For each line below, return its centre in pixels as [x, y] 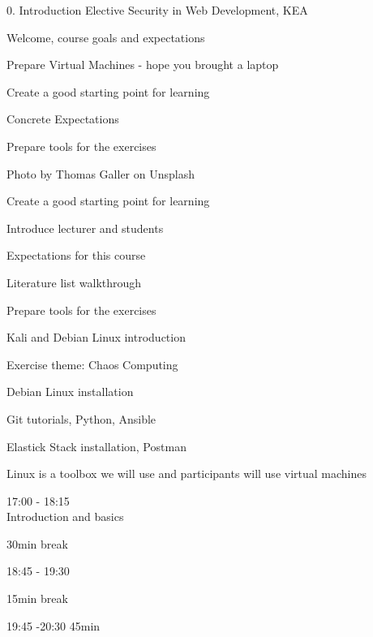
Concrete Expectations [63, 119]
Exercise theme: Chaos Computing [92, 364]
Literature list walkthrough [74, 282]
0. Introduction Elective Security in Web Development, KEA [157, 10]
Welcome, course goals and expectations [106, 37]
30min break [37, 543]
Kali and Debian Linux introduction [96, 337]
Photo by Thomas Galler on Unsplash [101, 173]
